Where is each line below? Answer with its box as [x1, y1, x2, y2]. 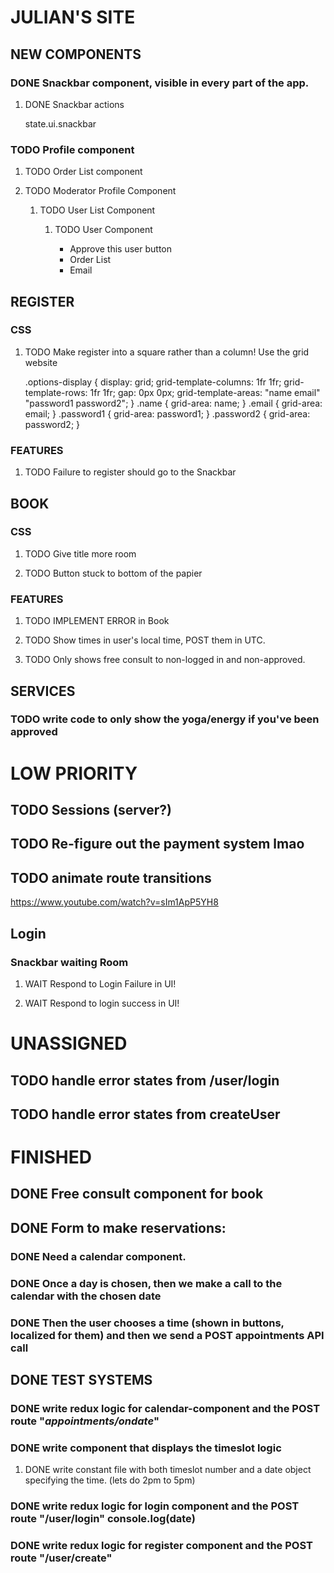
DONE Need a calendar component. [10, 1249, 187, 1263]
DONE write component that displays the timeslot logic [10, 1441, 282, 1455]
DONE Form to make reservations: [10, 1219, 227, 1236]
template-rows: [24, 386, 88, 398]
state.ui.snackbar [24, 117, 97, 130]
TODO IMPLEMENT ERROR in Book [24, 615, 170, 627]
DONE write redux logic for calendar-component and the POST [10, 1401, 321, 1415]
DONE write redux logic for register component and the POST [10, 1539, 313, 1553]
